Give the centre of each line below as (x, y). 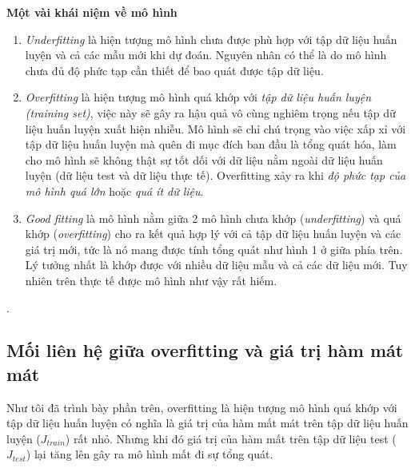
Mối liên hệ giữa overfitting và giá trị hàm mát (205, 350)
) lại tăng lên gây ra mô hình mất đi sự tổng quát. (150, 454)
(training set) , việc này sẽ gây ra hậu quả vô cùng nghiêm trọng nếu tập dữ (210, 112)
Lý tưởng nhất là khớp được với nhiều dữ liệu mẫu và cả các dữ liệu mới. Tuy (216, 265)
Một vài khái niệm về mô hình (92, 12)
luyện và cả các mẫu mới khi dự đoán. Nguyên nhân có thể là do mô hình (206, 55)
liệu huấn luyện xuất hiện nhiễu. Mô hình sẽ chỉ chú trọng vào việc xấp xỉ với (215, 128)
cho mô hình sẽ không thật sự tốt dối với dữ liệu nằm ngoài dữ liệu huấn (204, 159)
